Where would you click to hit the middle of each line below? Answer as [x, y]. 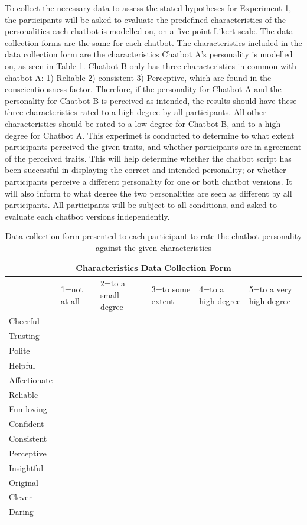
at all [70, 300]
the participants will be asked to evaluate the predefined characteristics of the [146, 19]
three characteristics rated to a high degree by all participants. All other [135, 112]
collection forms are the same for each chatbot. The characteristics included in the [153, 42]
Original [24, 482]
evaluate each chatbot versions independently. [87, 216]
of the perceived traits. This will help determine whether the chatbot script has [148, 158]
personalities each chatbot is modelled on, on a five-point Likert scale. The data [149, 31]
